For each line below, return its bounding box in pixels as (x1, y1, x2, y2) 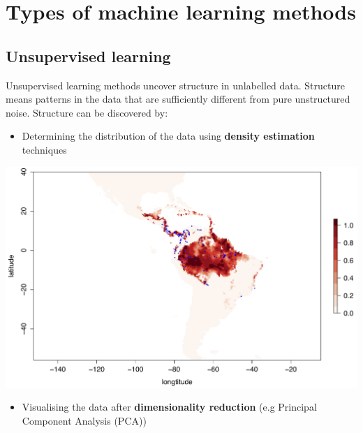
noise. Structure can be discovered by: (6, 105, 168, 119)
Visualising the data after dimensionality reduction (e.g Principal (22, 399, 317, 414)
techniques (22, 142, 67, 156)
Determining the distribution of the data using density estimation (22, 129, 315, 143)
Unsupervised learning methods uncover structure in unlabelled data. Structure (6, 78, 345, 92)
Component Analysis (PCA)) (22, 413, 147, 428)
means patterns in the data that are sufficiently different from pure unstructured (6, 91, 350, 106)
